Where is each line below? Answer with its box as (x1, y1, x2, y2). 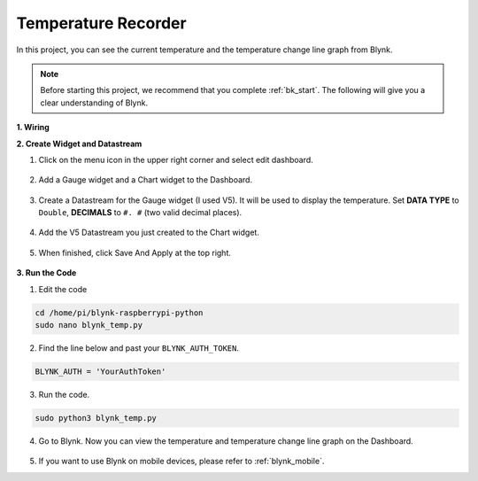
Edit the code (38, 283, 88, 294)
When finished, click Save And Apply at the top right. (38, 247, 232, 258)
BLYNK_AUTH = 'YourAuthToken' (35, 366, 166, 376)
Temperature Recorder (16, 13, 187, 33)
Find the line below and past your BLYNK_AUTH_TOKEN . (38, 342, 239, 353)
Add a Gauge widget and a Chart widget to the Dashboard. (38, 175, 252, 185)
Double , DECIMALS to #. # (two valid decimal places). (38, 207, 243, 218)
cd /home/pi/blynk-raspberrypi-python (35, 307, 204, 318)
